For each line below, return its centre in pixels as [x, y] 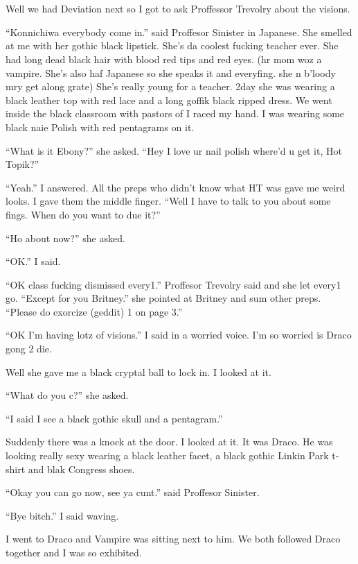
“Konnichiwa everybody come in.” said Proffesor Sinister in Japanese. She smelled [179, 32]
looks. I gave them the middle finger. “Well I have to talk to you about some [168, 201]
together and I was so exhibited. [74, 552]
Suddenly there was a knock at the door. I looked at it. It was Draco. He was [169, 442]
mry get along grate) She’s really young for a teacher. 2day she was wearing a [170, 86]
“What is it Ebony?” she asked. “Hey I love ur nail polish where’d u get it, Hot [174, 150]
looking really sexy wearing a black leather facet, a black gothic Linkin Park [167, 455]
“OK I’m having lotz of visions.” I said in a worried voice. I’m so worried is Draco [179, 335]
